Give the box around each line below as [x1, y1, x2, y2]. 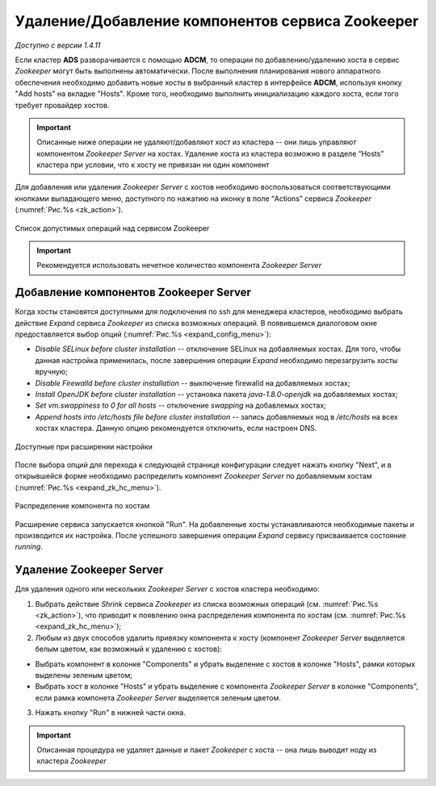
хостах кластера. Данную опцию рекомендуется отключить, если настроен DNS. [35, 424, 317, 433]
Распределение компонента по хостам [15, 501, 150, 511]
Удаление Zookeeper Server [15, 563, 164, 577]
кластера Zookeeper [36, 756, 107, 766]
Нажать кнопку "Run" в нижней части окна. [35, 708, 186, 717]
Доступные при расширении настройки [15, 441, 153, 451]
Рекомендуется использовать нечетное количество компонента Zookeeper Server [36, 261, 322, 270]
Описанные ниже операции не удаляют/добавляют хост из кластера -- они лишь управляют [36, 137, 357, 147]
